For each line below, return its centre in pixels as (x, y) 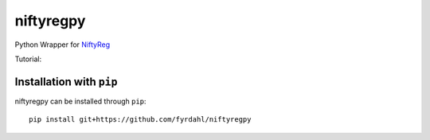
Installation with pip (66, 82)
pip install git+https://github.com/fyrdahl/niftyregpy (140, 120)
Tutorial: (28, 59)
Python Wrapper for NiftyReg (63, 45)
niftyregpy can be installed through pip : (80, 101)
